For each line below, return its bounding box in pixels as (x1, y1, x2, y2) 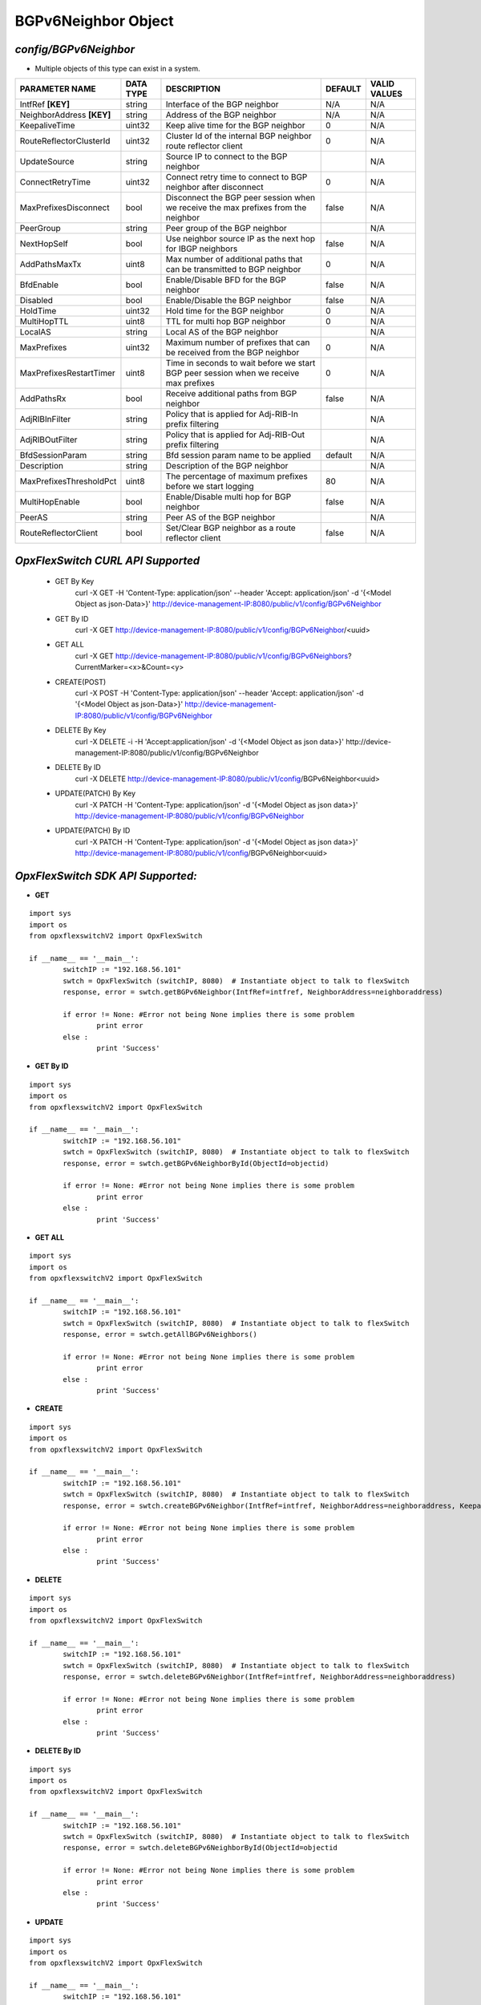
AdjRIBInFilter (19, 414, 71, 425)
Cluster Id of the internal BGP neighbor (165, 131, 312, 142)
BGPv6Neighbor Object (14, 12, 174, 30)
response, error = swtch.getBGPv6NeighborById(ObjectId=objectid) (63, 1159, 329, 1168)
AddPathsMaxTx (19, 259, 82, 270)
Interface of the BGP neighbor (165, 99, 280, 110)
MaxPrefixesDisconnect (19, 202, 110, 213)
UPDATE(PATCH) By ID (55, 826, 131, 836)
